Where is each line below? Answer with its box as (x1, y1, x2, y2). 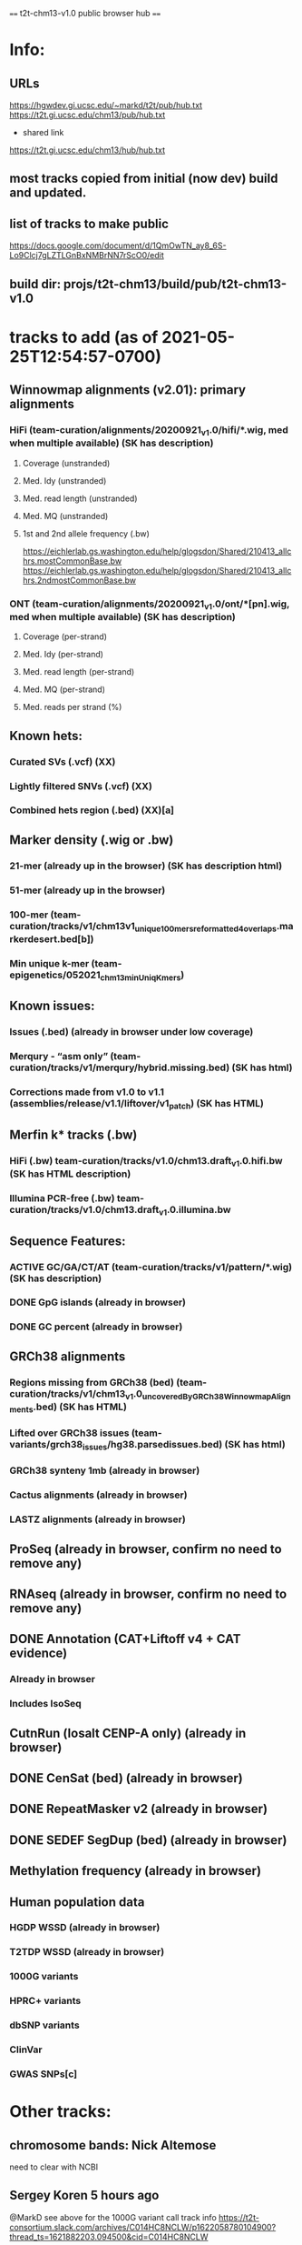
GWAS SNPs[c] (9, 2068, 78, 2080)
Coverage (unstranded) (22, 457, 111, 468)
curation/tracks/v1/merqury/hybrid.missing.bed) (9, 1061, 230, 1074)
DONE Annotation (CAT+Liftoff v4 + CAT (9, 1631, 241, 1647)
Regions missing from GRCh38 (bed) (9, 1376, 175, 1388)
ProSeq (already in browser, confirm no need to (9, 1541, 283, 1557)
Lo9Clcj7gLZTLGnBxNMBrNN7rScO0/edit (9, 250, 165, 261)
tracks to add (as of (9, 326, 159, 347)
